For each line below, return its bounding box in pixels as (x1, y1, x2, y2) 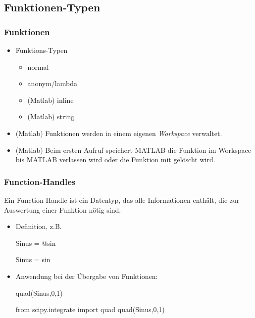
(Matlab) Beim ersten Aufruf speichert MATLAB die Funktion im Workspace (15, 144, 252, 155)
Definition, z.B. (15, 221, 62, 231)
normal (27, 61, 49, 72)
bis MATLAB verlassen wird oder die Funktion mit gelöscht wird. (15, 154, 215, 165)
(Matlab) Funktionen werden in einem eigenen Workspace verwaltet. (15, 128, 222, 138)
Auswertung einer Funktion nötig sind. (4, 204, 121, 215)
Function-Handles (4, 175, 76, 187)
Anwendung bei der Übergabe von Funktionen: (15, 271, 158, 281)
